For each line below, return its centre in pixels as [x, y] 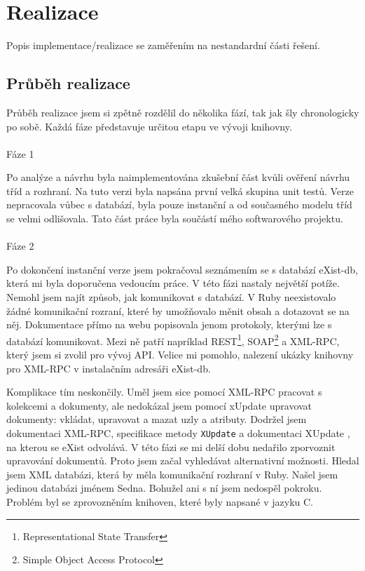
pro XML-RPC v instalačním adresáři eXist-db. [109, 368]
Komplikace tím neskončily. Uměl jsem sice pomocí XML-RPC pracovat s [164, 392]
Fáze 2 [20, 246]
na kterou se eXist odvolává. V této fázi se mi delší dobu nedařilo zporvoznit [171, 446]
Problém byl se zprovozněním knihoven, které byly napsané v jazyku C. [160, 502]
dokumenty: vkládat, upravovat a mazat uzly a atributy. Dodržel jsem [157, 419]
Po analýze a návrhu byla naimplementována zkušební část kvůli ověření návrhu [178, 177]
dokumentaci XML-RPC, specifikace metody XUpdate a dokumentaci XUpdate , [178, 433]
